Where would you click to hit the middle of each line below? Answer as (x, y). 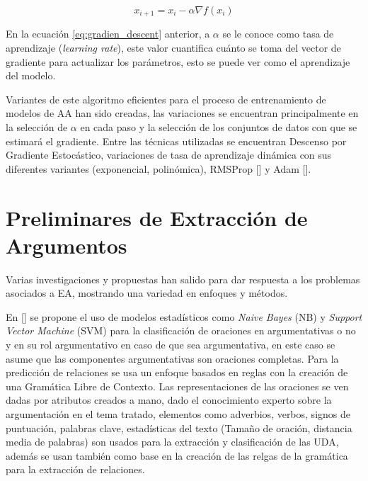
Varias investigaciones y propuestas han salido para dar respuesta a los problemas (183, 279)
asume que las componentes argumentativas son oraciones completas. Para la (172, 358)
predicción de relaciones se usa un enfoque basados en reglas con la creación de (177, 372)
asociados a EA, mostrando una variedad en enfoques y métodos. (147, 293)
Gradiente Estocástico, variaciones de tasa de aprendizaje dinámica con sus (169, 155)
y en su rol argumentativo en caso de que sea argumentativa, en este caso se (171, 345)
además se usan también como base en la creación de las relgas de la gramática (177, 455)
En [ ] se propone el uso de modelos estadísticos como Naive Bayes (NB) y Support (184, 316)
